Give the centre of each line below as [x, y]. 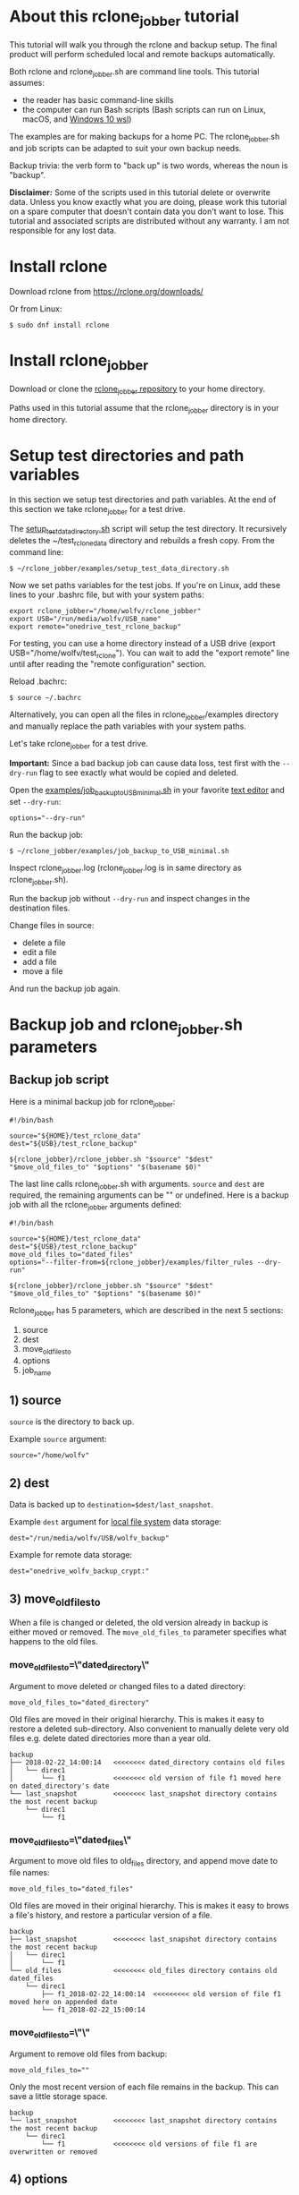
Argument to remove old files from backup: [88, 2054]
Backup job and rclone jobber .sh [126, 1026]
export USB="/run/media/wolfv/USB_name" [86, 619]
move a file [42, 971]
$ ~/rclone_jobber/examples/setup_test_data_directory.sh [119, 568]
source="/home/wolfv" [50, 1456]
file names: [30, 1873]
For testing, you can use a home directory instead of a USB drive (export [142, 643]
